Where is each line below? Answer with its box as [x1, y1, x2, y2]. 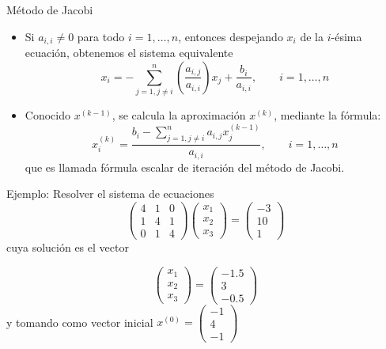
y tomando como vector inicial [6, 313, 153, 330]
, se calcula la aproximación [112, 106, 246, 123]
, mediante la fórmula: [274, 106, 381, 123]
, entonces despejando [178, 28, 283, 44]
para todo [77, 28, 125, 44]
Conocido [25, 106, 70, 123]
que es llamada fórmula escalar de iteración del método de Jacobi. [25, 158, 345, 175]
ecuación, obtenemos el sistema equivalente [25, 44, 233, 61]
